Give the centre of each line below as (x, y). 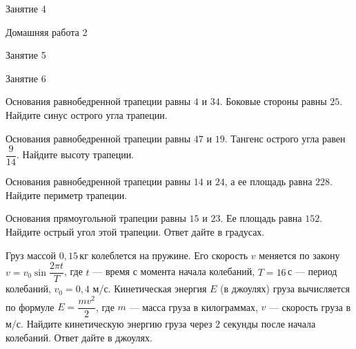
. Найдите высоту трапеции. (76, 154)
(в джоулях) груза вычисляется (285, 289)
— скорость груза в (310, 306)
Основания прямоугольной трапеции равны (96, 218)
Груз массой (31, 255)
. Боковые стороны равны (273, 101)
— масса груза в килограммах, (194, 306)
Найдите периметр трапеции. (67, 195)
